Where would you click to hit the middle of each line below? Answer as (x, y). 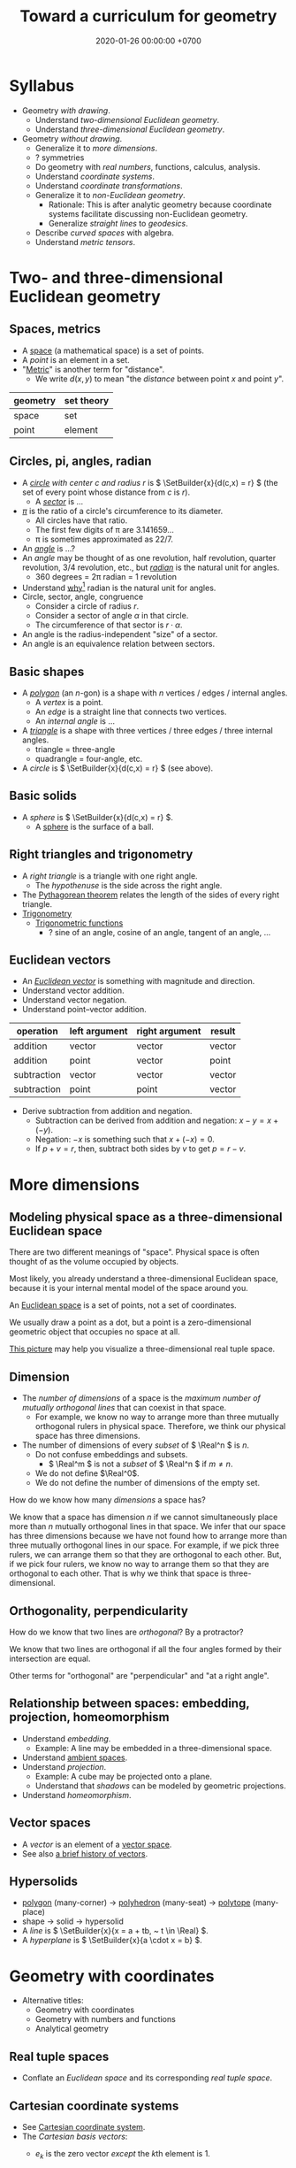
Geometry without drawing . (72, 138)
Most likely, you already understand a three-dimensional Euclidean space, (144, 1279)
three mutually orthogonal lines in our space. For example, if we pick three (144, 1545)
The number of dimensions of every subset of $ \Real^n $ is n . (136, 1445)
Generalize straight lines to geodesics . (118, 223)
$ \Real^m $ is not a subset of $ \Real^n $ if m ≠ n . (140, 1464)
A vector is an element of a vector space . (97, 1844)
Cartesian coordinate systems (94, 2106)
